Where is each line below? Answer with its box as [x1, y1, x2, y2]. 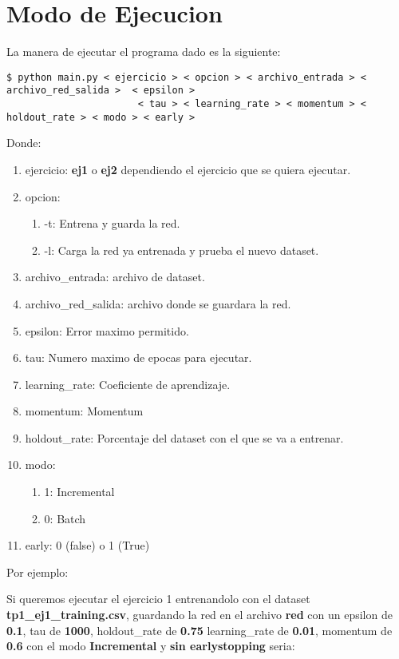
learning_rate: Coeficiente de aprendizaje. [25, 375, 231, 392]
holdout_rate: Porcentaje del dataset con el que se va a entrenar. [25, 429, 344, 446]
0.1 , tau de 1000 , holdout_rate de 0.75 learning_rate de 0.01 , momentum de [6, 621, 393, 638]
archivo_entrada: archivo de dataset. [25, 268, 205, 285]
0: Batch [44, 510, 86, 526]
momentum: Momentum [25, 403, 144, 419]
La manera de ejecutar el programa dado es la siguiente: [6, 43, 281, 60]
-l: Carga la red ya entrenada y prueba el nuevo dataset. [44, 241, 319, 258]
